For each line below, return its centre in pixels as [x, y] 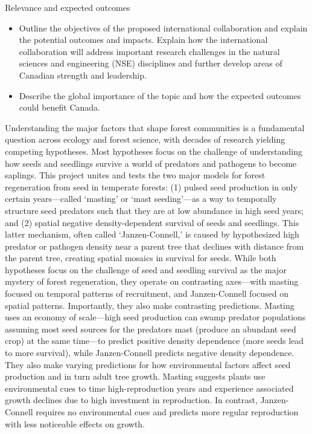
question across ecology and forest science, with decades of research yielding [145, 139]
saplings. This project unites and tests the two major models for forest [135, 175]
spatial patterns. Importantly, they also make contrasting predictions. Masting [150, 305]
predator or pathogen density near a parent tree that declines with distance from [154, 246]
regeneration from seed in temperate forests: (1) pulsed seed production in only [151, 186]
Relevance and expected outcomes [68, 7]
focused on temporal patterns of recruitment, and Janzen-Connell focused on [147, 293]
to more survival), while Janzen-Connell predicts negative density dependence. [150, 353]
